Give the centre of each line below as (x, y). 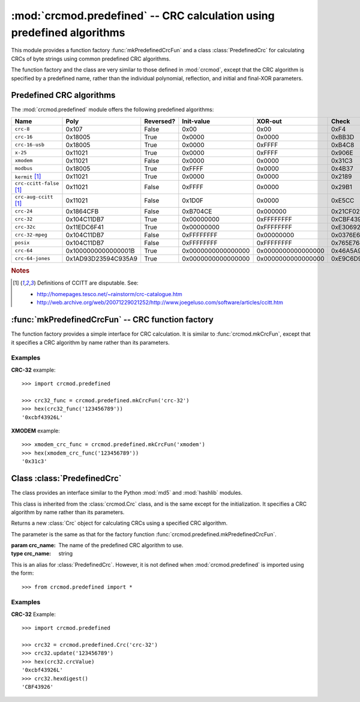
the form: (22, 573)
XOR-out (269, 121)
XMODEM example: (35, 431)
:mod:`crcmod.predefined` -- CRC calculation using (143, 16)
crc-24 (24, 211)
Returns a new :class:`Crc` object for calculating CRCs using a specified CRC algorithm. (119, 523)
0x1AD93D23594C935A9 (102, 258)
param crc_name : (34, 545)
